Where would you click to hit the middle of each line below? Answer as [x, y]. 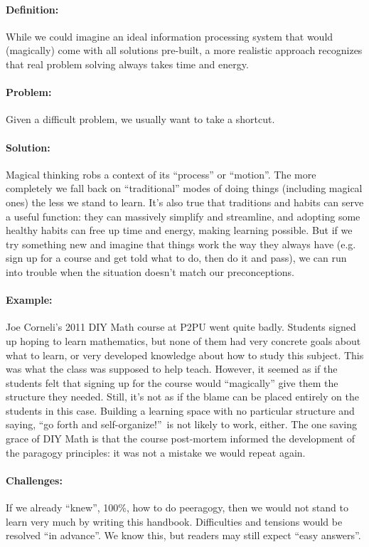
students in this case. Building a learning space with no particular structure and [180, 410]
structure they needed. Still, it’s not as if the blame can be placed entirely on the [182, 397]
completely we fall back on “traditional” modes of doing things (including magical [184, 188]
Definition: [32, 9]
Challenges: [34, 480]
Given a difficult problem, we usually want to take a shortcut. [140, 119]
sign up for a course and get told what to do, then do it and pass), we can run [176, 258]
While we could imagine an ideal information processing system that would [170, 36]
